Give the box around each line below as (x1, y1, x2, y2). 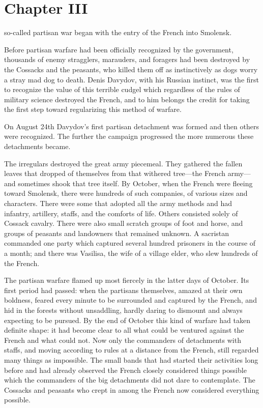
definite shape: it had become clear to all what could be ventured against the (4, 325, 244, 335)
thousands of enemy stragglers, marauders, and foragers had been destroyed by (4, 54, 250, 65)
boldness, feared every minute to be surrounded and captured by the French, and (4, 295, 257, 305)
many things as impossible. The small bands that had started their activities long (4, 354, 258, 365)
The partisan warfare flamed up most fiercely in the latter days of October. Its (4, 275, 249, 285)
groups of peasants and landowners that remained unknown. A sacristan (4, 227, 229, 238)
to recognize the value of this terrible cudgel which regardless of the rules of (4, 84, 240, 95)
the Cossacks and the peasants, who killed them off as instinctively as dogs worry (4, 64, 258, 74)
